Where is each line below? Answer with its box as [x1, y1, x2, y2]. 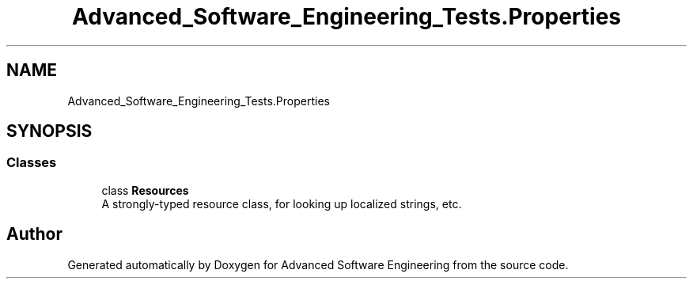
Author [6, 224, 62, 245]
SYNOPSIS [6, 121, 93, 142]
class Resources [101, 183, 189, 197]
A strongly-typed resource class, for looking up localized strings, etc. [101, 196, 462, 211]
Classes [6, 154, 57, 171]
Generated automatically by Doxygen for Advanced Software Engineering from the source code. [67, 257, 569, 272]
